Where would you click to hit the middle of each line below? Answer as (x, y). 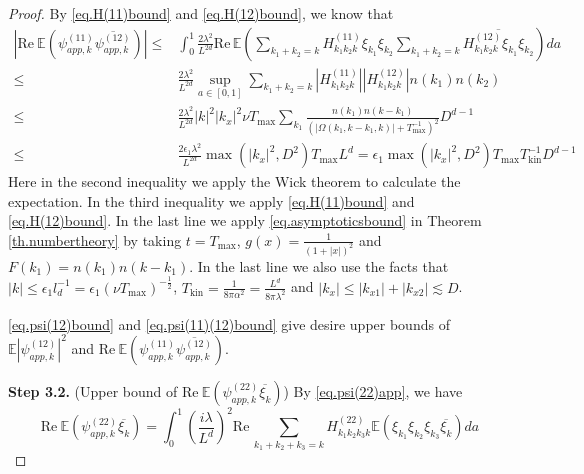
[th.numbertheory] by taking (95, 239)
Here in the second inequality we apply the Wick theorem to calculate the (234, 181)
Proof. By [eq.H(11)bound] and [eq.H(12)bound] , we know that (201, 13)
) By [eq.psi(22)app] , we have (373, 390)
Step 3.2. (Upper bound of (93, 390)
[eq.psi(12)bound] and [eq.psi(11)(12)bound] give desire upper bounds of (229, 323)
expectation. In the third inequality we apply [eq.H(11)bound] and (211, 200)
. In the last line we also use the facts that (319, 265)
